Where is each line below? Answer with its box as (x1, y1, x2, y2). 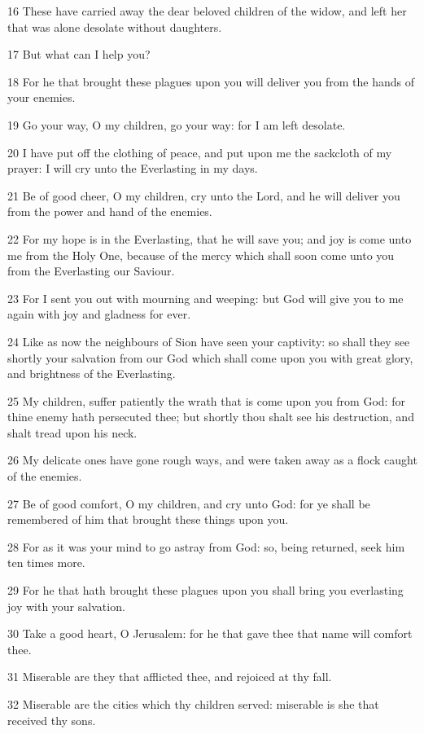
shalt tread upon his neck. (7, 424, 138, 441)
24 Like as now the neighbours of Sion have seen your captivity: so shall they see (7, 332, 410, 349)
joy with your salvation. (7, 597, 125, 614)
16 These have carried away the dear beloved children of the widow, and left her (7, 2, 407, 19)
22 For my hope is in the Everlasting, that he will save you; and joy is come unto (7, 230, 412, 247)
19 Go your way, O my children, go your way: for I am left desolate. (7, 116, 346, 133)
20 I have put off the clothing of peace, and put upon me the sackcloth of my (7, 143, 392, 160)
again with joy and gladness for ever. (7, 305, 191, 323)
